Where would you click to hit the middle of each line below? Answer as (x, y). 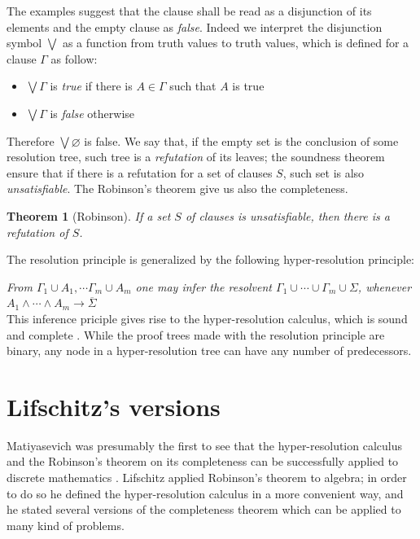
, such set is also (324, 172)
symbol (24, 43)
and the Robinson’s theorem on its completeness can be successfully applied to (203, 461)
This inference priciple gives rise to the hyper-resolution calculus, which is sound (207, 318)
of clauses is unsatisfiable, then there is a (287, 215)
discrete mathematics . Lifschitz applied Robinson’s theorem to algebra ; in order (207, 477)
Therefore (31, 140)
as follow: (74, 58)
